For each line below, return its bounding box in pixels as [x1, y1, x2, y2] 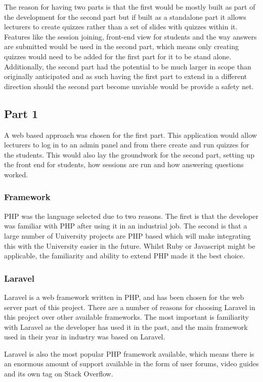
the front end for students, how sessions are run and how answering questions [4, 159, 244, 170]
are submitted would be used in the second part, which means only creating [4, 41, 239, 52]
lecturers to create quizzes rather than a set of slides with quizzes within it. [4, 21, 238, 32]
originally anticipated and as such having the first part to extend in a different [4, 71, 247, 82]
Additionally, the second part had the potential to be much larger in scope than [4, 61, 251, 71]
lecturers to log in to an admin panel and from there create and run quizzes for [4, 139, 249, 150]
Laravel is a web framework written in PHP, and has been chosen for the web [4, 291, 244, 302]
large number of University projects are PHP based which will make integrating [4, 230, 251, 241]
